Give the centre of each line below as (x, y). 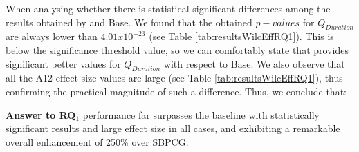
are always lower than (52, 36)
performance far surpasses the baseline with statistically (201, 114)
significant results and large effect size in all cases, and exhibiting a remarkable (173, 128)
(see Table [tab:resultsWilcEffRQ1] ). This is (241, 36)
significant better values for (63, 63)
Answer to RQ (41, 114)
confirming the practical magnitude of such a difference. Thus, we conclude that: (176, 91)
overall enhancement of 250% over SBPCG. (97, 141)
